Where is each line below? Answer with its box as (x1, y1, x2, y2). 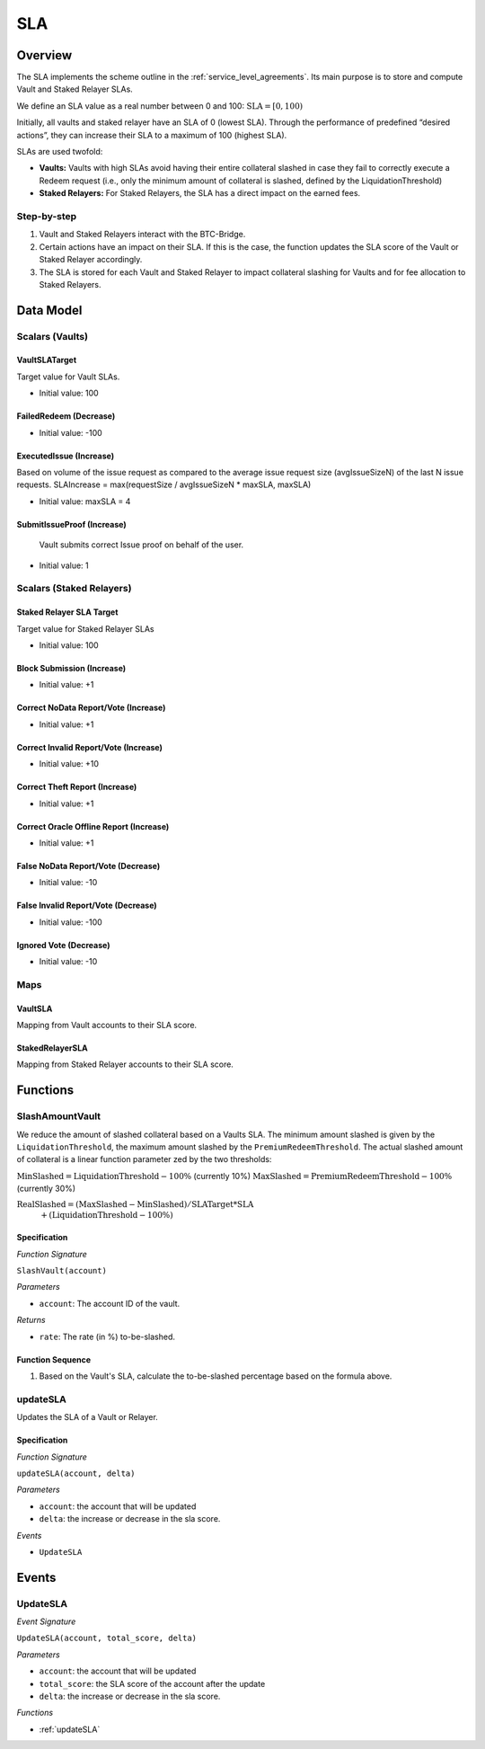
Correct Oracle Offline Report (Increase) (16, 821, 170, 831)
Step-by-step (16, 209, 77, 222)
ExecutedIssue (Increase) (16, 450, 115, 461)
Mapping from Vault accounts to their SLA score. (16, 1020, 198, 1031)
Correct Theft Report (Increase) (16, 782, 137, 793)
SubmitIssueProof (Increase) (16, 519, 128, 529)
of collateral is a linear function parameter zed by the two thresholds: (16, 1154, 272, 1165)
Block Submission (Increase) (16, 662, 127, 673)
